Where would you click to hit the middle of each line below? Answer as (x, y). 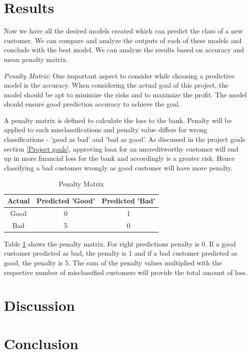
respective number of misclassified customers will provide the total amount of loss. (126, 272)
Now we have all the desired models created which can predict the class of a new (123, 31)
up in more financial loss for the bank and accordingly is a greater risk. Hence (119, 158)
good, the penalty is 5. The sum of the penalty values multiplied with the (113, 262)
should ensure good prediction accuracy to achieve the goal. (92, 104)
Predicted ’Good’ (66, 201)
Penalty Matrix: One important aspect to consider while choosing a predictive (119, 75)
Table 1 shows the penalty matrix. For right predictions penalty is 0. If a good (120, 243)
